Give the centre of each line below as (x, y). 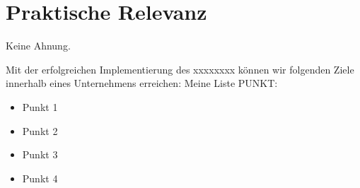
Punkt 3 (40, 154)
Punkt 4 (40, 178)
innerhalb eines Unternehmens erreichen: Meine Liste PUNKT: (142, 83)
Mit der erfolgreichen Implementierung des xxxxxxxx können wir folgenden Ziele (180, 69)
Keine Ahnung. (38, 46)
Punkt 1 (40, 106)
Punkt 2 (40, 130)
